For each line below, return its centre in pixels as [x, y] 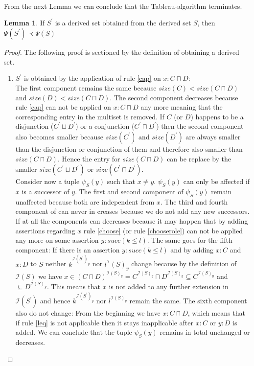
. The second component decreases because [174, 97]
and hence [55, 301]
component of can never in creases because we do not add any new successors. [132, 211]
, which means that [216, 313]
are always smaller [213, 136]
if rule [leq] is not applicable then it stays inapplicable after [104, 322]
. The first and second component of [129, 191]
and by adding [192, 249]
